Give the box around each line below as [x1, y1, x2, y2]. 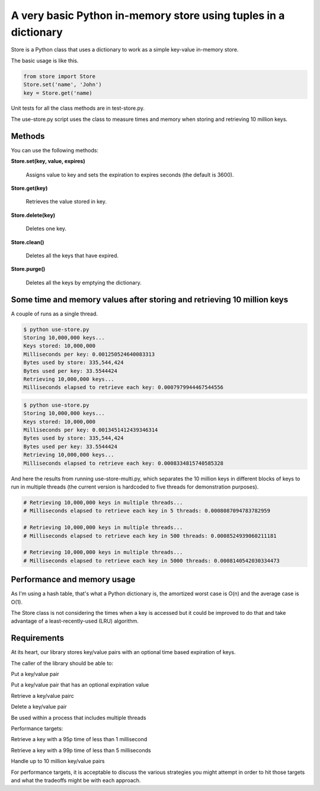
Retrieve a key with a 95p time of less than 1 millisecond [11, 736, 148, 743]
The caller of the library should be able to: [11, 659, 114, 666]
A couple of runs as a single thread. [11, 310, 98, 317]
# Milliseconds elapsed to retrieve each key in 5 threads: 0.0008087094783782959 [23, 508, 271, 514]
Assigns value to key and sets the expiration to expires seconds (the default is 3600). [25, 171, 234, 178]
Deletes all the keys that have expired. [25, 252, 119, 259]
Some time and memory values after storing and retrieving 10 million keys [11, 294, 289, 305]
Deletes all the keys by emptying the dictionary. [25, 279, 142, 286]
